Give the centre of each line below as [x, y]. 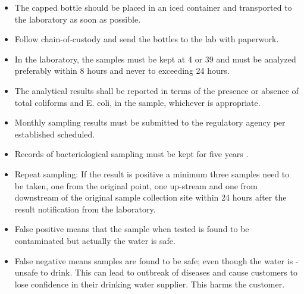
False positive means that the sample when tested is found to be [132, 229]
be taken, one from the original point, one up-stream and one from [136, 185]
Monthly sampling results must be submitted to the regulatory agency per [150, 122]
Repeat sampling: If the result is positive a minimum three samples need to [152, 173]
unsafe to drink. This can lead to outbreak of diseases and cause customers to [156, 272]
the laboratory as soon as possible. [78, 19]
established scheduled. [55, 134]
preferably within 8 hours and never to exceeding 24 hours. [122, 71]
